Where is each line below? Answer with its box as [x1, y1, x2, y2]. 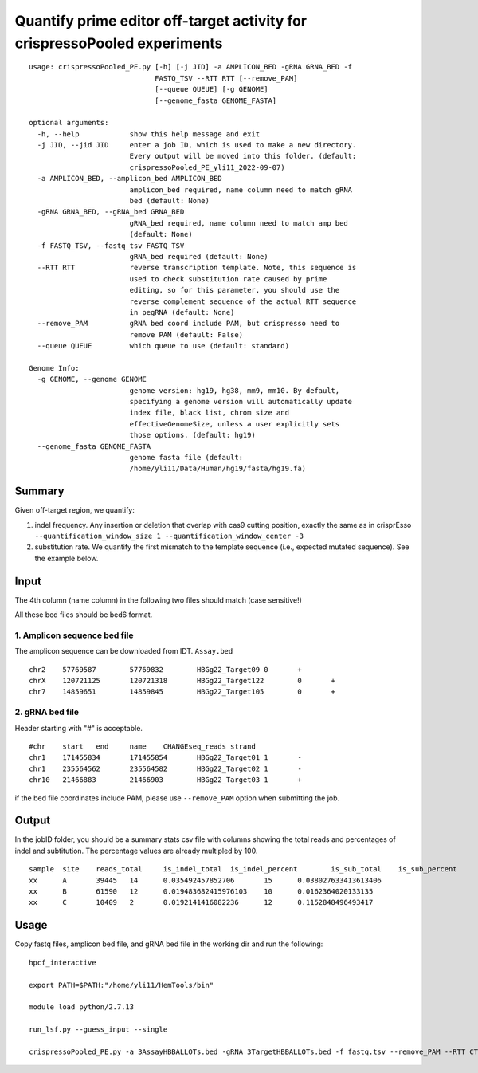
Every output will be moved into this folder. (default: [129, 151, 357, 161]
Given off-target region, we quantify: [14, 505, 135, 515]
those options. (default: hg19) [129, 430, 257, 440]
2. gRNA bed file [14, 706, 80, 717]
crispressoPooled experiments [14, 34, 223, 52]
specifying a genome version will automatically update [129, 397, 353, 407]
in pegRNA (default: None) [129, 308, 235, 316]
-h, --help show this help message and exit [37, 129, 261, 139]
